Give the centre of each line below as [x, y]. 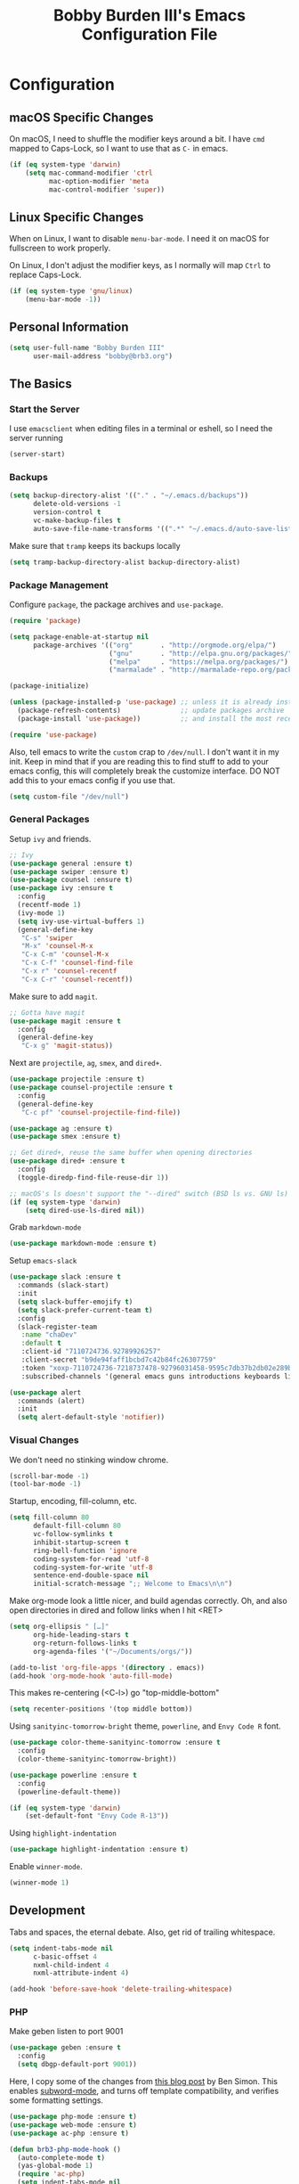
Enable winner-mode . [46, 1867]
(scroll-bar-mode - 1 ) [49, 1476]
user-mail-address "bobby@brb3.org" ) [103, 356]
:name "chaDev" [49, 1335]
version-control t [67, 512]
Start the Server [44, 409]
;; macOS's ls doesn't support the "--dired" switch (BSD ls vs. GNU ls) [149, 1194]
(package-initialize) [49, 686]
